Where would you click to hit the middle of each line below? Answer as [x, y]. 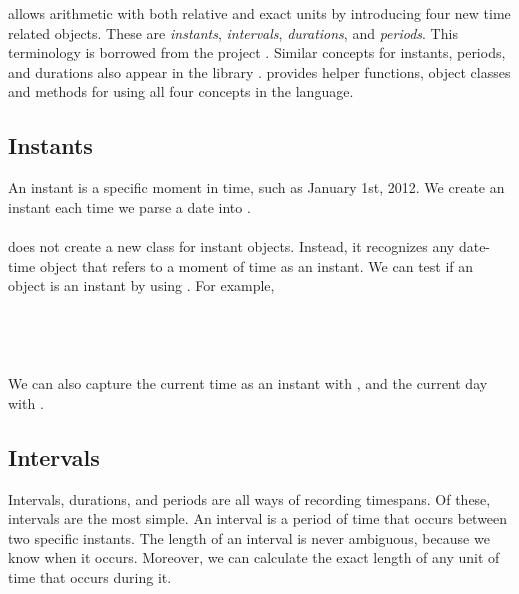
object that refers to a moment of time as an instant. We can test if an [256, 265]
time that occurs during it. [90, 576]
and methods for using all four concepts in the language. [181, 91]
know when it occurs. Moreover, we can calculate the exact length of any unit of [254, 557]
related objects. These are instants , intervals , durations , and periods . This [233, 32]
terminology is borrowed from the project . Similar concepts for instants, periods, [257, 52]
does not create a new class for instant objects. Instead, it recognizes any [231, 245]
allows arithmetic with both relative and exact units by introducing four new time [259, 13]
